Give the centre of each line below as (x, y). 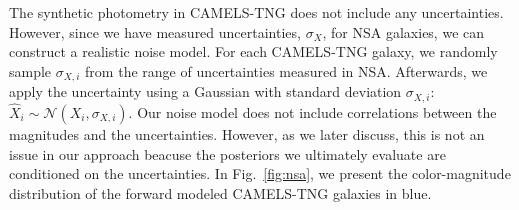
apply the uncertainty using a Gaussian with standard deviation (205, 91)
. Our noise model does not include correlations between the (312, 111)
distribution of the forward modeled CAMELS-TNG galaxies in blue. (220, 192)
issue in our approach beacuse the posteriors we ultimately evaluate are (227, 153)
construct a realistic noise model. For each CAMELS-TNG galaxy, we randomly (253, 51)
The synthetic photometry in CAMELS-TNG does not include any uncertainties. (256, 12)
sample (30, 70)
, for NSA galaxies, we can (403, 31)
